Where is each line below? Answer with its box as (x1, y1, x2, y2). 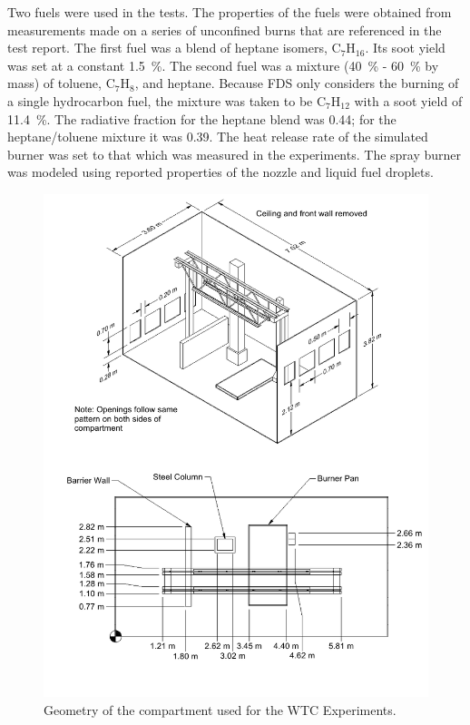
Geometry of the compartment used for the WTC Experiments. (44, 701, 397, 720)
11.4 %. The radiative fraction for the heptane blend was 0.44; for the (7, 109, 397, 128)
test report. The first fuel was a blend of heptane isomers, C (7, 38, 341, 57)
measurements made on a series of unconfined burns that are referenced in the (7, 20, 442, 39)
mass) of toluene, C (7, 73, 115, 93)
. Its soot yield (365, 38, 446, 57)
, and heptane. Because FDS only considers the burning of (134, 73, 459, 93)
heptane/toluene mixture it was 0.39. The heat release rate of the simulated (7, 127, 428, 146)
